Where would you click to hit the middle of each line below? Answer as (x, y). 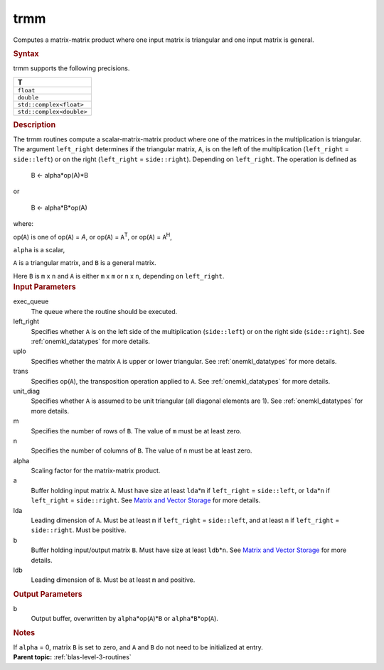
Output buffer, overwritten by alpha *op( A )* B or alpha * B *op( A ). (124, 619)
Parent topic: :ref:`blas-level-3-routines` (72, 657)
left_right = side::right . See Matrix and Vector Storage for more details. (146, 500)
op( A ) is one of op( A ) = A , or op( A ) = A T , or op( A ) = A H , (92, 236)
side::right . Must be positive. (79, 530)
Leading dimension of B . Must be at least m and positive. (113, 580)
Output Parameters (48, 594)
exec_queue (31, 301)
